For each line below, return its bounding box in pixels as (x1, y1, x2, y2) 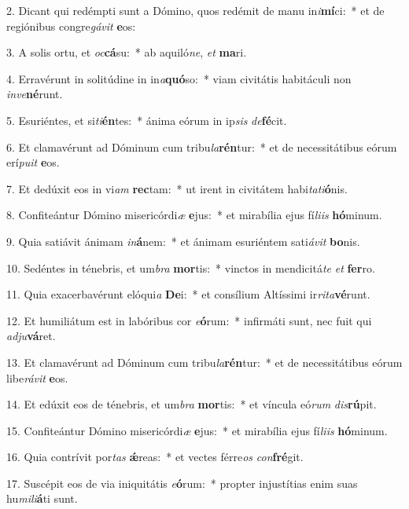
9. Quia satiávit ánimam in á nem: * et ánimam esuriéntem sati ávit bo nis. (6, 233, 360, 249)
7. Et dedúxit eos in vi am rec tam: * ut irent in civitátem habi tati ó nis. (6, 180, 348, 196)
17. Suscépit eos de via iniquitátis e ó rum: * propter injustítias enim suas (6, 474, 358, 491)
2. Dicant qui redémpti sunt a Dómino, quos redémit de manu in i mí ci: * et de (6, 2, 385, 18)
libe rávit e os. (6, 369, 68, 386)
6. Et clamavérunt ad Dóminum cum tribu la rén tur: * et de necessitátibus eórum (6, 138, 397, 155)
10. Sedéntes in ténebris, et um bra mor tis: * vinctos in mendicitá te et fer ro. (6, 259, 375, 276)
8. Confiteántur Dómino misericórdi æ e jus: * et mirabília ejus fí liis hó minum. (6, 207, 382, 223)
